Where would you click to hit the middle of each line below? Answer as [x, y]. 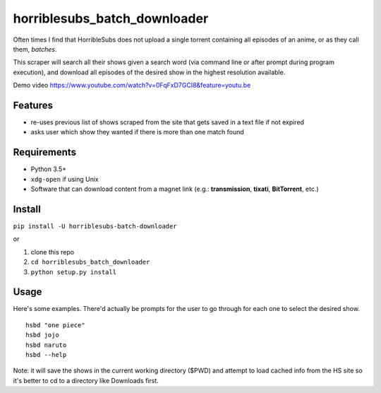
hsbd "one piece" [55, 325]
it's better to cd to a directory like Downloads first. [86, 380]
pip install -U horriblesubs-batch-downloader [95, 226]
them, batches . [35, 49]
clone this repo [52, 252]
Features [33, 105]
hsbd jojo [42, 335]
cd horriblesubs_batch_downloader [90, 262]
